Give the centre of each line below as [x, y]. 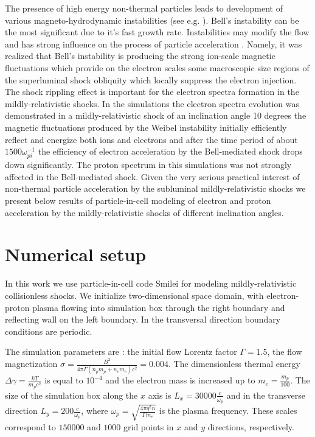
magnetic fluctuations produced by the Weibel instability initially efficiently [146, 127]
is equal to [64, 380]
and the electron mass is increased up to [180, 380]
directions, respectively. [251, 426]
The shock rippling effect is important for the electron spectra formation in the [152, 92]
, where [95, 411]
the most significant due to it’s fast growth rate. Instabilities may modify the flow [157, 32]
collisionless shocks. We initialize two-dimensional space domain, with [134, 295]
